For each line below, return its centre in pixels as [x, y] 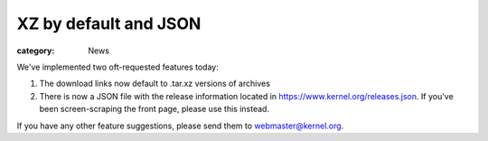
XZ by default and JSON [109, 23]
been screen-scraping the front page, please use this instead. [155, 109]
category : [36, 51]
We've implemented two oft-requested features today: [117, 67]
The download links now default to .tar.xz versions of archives [155, 84]
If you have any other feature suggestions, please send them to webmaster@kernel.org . [180, 126]
